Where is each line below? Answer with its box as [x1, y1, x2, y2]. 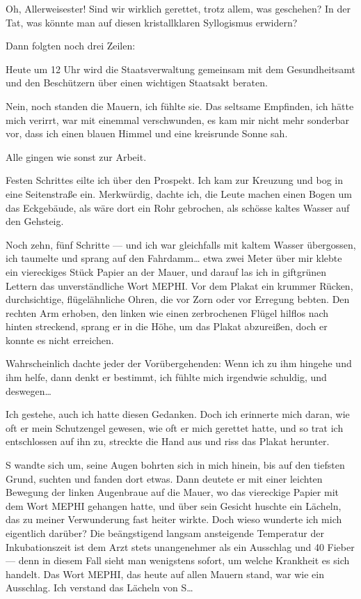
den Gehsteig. [6, 214, 64, 228]
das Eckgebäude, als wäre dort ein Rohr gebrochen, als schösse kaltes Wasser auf [6, 200, 350, 215]
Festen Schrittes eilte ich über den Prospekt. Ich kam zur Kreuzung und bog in [6, 173, 344, 187]
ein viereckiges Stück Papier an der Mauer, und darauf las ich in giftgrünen [6, 264, 327, 279]
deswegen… [6, 383, 51, 398]
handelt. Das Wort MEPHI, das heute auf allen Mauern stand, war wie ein [6, 566, 324, 581]
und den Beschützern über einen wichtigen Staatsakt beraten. [6, 75, 268, 90]
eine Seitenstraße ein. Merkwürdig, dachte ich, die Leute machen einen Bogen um [6, 186, 352, 201]
